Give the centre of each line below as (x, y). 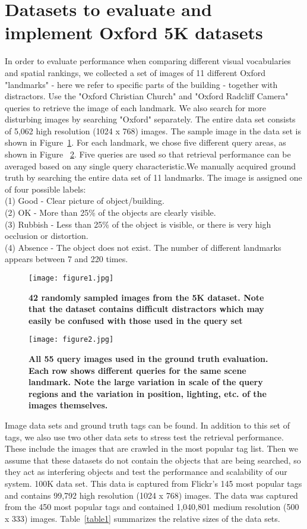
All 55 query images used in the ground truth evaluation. (148, 359)
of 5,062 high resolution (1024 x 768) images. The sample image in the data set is (153, 130)
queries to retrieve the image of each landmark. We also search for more (135, 107)
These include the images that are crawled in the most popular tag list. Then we (151, 448)
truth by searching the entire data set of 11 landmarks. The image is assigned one (153, 177)
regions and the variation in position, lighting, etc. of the (148, 393)
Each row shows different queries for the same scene (137, 370)
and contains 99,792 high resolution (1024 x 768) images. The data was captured (151, 495)
